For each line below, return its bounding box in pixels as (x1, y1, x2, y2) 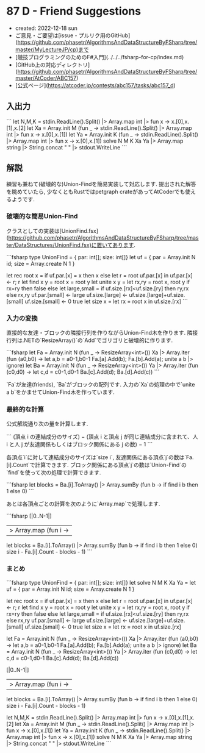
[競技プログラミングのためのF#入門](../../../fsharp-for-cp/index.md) (15, 53, 184, 60)
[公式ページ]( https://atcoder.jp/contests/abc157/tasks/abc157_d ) (15, 81, 176, 89)
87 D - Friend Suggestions (6, 4, 142, 18)
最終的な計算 (6, 405, 45, 414)
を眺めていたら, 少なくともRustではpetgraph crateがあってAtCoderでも (6, 188, 185, 195)
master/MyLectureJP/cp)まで (15, 46, 90, 53)
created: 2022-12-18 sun (15, 24, 77, 32)
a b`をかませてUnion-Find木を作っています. (6, 388, 115, 396)
